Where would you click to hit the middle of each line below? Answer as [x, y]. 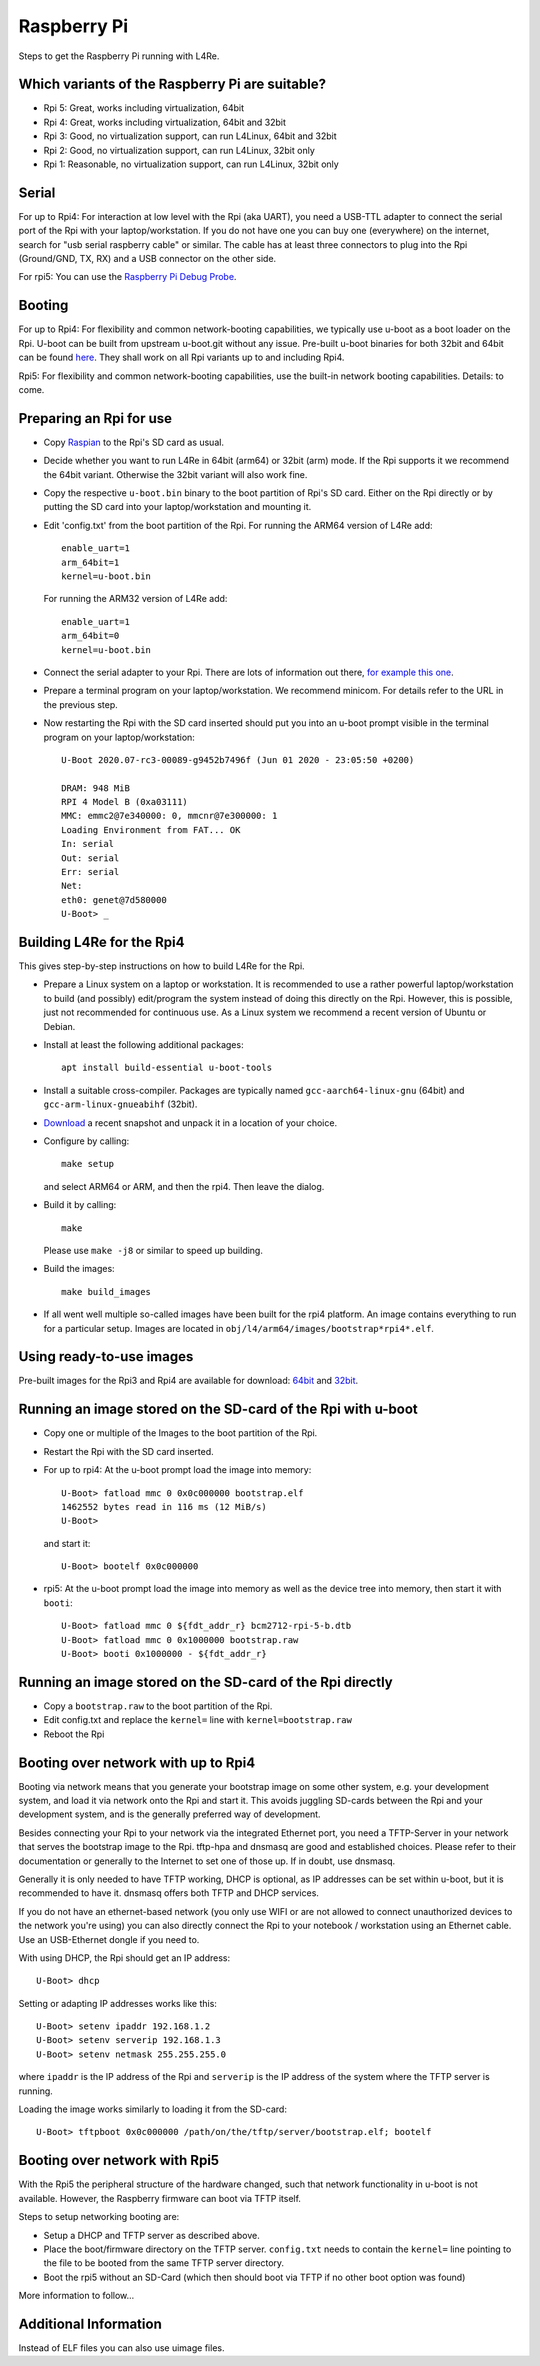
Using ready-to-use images [106, 1356]
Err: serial [90, 872]
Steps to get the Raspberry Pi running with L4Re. [119, 56]
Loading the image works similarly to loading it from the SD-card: [152, 2109]
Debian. [59, 1026]
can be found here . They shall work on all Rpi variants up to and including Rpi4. [181, 357]
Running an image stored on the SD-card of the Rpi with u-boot [218, 1409]
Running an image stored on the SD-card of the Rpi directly [206, 1681]
